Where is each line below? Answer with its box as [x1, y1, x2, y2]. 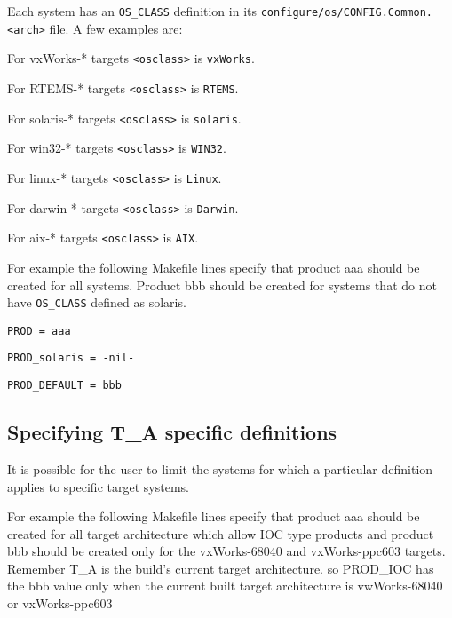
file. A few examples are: [49, 19, 183, 37]
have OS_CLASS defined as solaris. [7, 293, 186, 312]
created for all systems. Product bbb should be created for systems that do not [7, 275, 437, 294]
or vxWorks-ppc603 [7, 594, 113, 613]
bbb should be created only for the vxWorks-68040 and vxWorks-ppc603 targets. [7, 542, 446, 560]
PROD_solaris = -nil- [7, 352, 135, 365]
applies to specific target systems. [7, 477, 189, 495]
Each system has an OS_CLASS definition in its [7, 2, 258, 20]
